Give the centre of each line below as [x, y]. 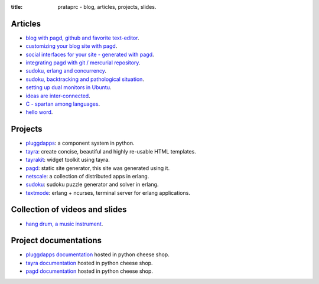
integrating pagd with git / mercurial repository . [83, 63]
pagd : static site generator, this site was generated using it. [98, 168]
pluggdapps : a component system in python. [80, 143]
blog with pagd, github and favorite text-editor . [82, 38]
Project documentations [56, 241]
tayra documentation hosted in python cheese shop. [89, 263]
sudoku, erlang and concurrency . [66, 71]
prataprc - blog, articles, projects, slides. [107, 7]
